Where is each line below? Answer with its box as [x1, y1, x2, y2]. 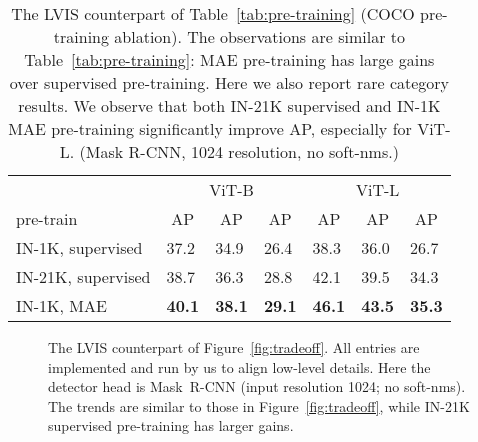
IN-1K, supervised [16, 236, 143, 259]
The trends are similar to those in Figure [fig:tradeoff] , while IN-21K [48, 395, 470, 416]
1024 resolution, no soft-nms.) [191, 140, 399, 163]
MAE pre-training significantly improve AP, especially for [8, 117, 412, 140]
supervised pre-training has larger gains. [48, 415, 294, 436]
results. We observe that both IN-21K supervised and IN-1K [18, 94, 441, 117]
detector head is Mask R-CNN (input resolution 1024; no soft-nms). [48, 376, 466, 397]
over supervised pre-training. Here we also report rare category [9, 71, 450, 94]
